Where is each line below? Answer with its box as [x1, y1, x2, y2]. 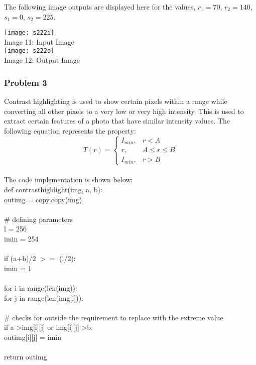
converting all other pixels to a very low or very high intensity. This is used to [4, 105, 244, 116]
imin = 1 [4, 263, 32, 273]
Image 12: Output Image [4, 55, 80, 65]
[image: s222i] [4, 29, 55, 37]
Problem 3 [4, 76, 47, 88]
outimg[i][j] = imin [4, 331, 61, 342]
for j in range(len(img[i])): [4, 292, 84, 303]
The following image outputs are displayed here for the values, [4, 2, 196, 12]
